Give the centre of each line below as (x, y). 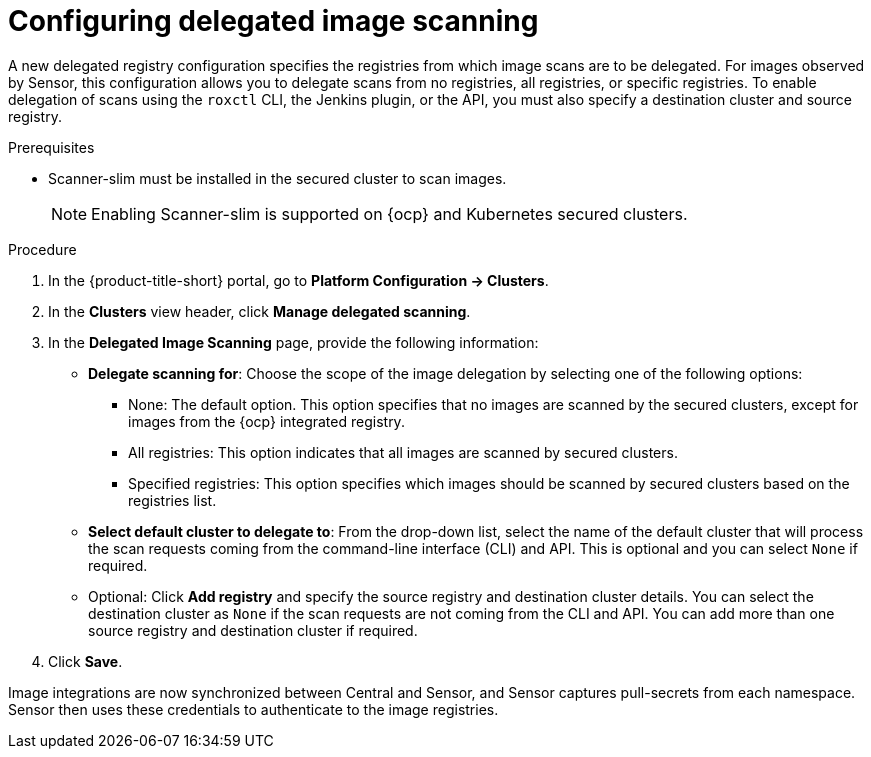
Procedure (42, 249)
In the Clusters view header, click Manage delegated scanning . (259, 311)
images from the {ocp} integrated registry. (266, 421)
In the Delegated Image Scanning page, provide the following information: (293, 342)
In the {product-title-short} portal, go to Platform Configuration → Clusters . (298, 280)
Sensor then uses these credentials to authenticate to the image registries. (253, 709)
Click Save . (85, 661)
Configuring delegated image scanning (273, 21)
